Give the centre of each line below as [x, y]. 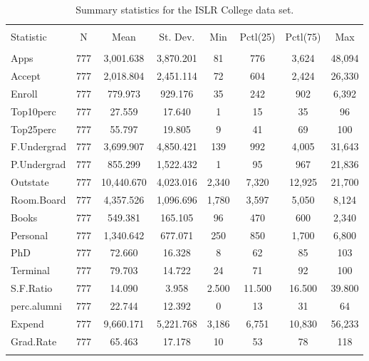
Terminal [30, 270]
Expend [27, 323]
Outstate [30, 182]
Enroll [24, 93]
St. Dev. [177, 37]
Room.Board [38, 199]
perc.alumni [37, 305]
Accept [26, 76]
